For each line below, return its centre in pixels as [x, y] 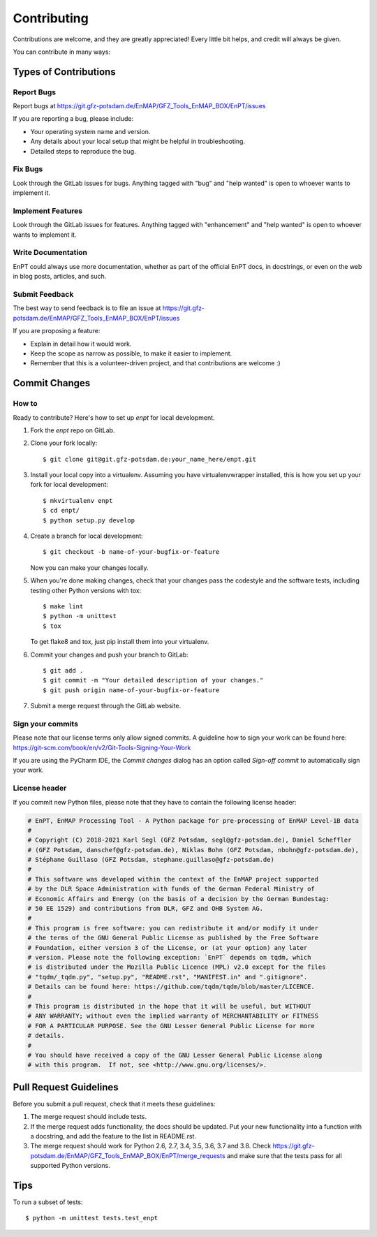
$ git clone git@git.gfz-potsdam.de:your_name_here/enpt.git [149, 459]
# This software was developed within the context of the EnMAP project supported [173, 879]
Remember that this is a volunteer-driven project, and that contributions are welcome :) [155, 363]
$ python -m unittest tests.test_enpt [92, 1218]
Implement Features [48, 211]
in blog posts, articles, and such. [60, 277]
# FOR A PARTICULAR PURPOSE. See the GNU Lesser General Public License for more [171, 1026]
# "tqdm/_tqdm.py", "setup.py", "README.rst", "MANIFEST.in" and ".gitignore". [168, 977]
